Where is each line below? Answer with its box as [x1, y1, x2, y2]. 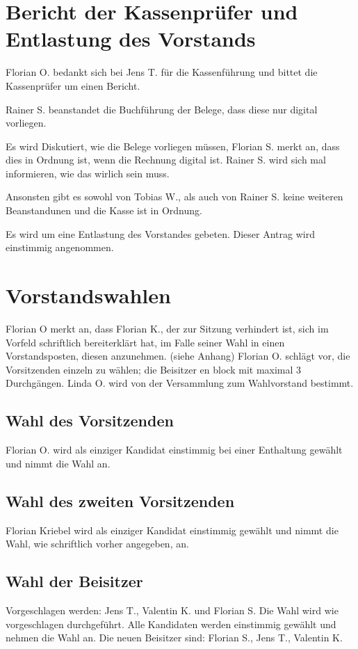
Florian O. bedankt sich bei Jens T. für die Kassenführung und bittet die [6, 65, 318, 79]
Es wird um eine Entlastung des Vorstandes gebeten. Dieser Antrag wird [6, 226, 315, 241]
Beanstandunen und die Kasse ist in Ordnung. [6, 203, 202, 218]
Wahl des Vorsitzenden [6, 410, 174, 431]
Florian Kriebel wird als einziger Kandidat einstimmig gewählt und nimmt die [6, 522, 339, 537]
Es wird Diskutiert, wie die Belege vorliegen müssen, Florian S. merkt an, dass [6, 138, 340, 153]
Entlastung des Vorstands [6, 24, 256, 53]
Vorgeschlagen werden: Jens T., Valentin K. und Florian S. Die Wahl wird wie [6, 602, 339, 617]
